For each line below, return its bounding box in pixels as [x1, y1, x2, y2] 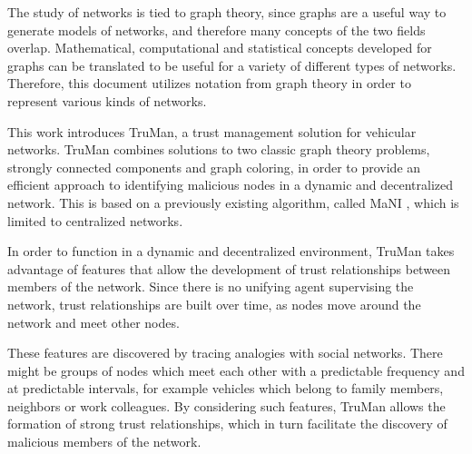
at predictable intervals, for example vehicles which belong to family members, [7, 379, 444, 398]
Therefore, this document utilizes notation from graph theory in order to [7, 74, 411, 93]
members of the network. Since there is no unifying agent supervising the [7, 277, 414, 296]
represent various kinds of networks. [7, 91, 207, 110]
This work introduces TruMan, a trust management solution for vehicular [7, 122, 417, 141]
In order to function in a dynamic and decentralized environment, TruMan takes [7, 242, 455, 261]
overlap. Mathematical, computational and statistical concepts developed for [7, 38, 432, 57]
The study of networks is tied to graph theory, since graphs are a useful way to [7, 3, 447, 21]
